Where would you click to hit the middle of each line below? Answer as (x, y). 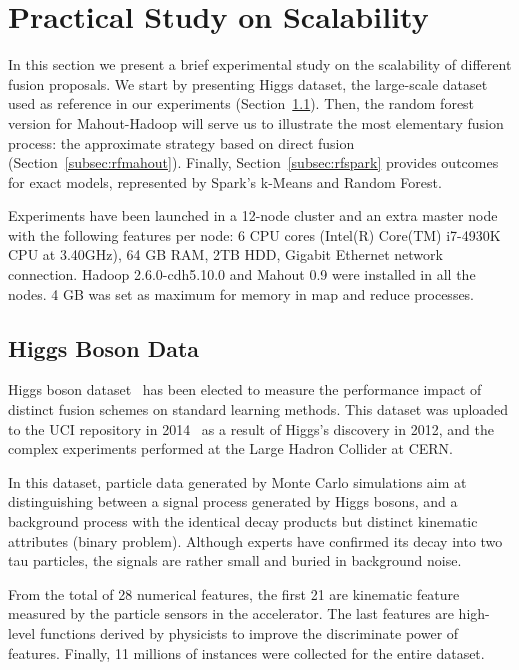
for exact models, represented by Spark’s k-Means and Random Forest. (225, 181)
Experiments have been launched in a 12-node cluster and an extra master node (253, 215)
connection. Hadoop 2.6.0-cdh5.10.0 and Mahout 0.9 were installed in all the (242, 274)
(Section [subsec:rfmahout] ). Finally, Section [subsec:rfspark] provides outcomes (253, 162)
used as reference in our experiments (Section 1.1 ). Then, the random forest (241, 103)
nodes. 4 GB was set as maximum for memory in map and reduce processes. (241, 293)
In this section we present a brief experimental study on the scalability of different (260, 64)
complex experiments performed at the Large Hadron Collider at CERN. (231, 448)
